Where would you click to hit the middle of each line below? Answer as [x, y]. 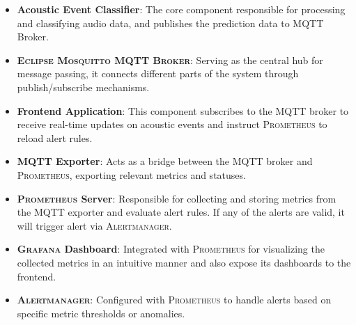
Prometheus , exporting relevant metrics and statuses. [131, 174]
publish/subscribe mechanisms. [83, 87]
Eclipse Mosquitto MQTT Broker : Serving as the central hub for [170, 60]
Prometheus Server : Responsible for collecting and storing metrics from [177, 198]
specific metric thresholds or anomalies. [101, 313]
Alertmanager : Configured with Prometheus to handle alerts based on [174, 300]
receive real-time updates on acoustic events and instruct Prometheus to [172, 124]
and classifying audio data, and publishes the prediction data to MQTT [170, 23]
